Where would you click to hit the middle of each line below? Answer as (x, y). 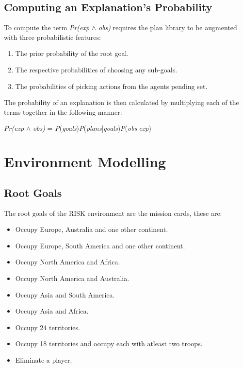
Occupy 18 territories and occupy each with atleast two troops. (109, 343)
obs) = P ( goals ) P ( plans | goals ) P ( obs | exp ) (92, 128)
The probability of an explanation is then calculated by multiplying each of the (121, 102)
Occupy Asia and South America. (65, 294)
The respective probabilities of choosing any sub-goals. (96, 69)
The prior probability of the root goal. (72, 53)
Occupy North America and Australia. (72, 278)
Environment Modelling (85, 162)
